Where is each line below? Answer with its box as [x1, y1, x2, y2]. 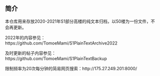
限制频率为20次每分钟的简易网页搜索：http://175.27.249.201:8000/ [5, 65, 137, 71]
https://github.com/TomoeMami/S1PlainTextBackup [5, 55, 107, 61]
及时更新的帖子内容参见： [5, 50, 56, 56]
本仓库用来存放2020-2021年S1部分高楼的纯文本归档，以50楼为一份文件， [5, 18, 151, 24]
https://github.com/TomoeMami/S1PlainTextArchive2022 [5, 40, 117, 46]
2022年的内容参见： [5, 34, 45, 40]
